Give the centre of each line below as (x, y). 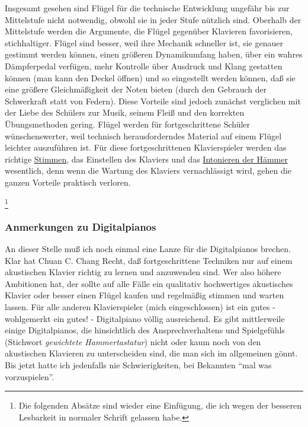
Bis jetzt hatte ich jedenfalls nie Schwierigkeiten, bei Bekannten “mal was (138, 364)
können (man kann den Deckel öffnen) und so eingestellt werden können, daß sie (150, 77)
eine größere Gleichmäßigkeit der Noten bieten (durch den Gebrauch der (136, 89)
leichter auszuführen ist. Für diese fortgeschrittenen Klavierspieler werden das (146, 147)
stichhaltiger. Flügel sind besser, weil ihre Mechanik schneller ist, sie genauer (144, 42)
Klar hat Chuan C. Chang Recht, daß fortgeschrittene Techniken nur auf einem (149, 260)
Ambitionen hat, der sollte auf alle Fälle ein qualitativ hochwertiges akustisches (149, 283)
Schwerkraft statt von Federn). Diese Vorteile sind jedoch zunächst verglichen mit (153, 101)
